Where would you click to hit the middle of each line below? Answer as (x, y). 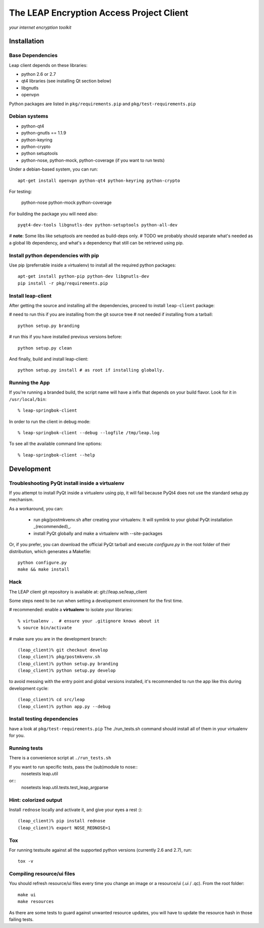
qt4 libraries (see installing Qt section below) (66, 81)
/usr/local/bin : (28, 399)
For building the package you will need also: (53, 214)
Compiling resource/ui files (42, 874)
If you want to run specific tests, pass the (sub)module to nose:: (73, 767)
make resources (36, 902)
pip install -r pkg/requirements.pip (63, 283)
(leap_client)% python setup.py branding (68, 663)
